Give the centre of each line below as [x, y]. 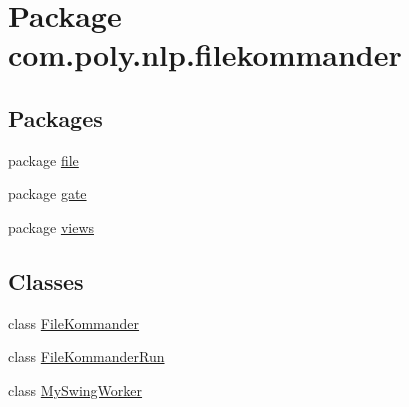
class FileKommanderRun [86, 356]
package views [51, 226]
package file [43, 159]
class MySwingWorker [75, 389]
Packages [55, 117]
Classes [46, 280]
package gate [47, 193]
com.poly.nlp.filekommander [205, 54]
